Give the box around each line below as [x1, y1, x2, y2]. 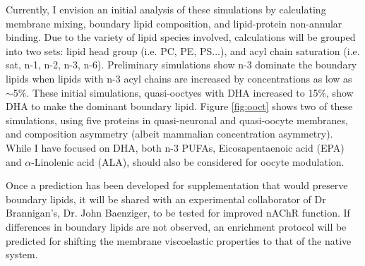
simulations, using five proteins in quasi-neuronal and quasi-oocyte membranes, [6, 112, 348, 127]
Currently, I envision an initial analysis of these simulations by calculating [6, 2, 326, 16]
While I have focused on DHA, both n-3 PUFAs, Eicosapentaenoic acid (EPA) [6, 140, 345, 155]
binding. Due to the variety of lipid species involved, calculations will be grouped [6, 30, 356, 44]
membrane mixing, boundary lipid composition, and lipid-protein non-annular [6, 16, 342, 30]
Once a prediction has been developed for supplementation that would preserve [6, 178, 348, 193]
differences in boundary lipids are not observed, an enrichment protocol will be [6, 219, 347, 234]
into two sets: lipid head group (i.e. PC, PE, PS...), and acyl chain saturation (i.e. [6, 43, 360, 58]
